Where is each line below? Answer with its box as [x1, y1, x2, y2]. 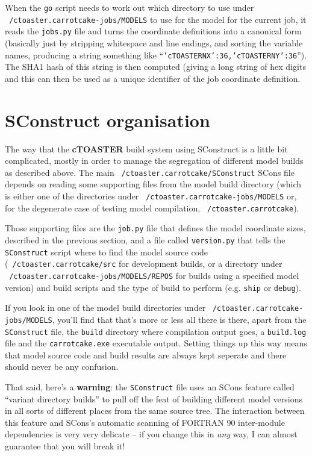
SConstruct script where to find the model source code [5, 245, 208, 258]
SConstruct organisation [5, 107, 210, 132]
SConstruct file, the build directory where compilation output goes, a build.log [5, 325, 307, 337]
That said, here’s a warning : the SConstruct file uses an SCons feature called [5, 381, 295, 393]
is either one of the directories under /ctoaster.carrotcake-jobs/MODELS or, [5, 189, 297, 202]
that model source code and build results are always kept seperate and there [5, 348, 287, 361]
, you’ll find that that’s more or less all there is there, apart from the [52, 313, 307, 325]
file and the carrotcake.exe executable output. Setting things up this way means [5, 337, 307, 349]
